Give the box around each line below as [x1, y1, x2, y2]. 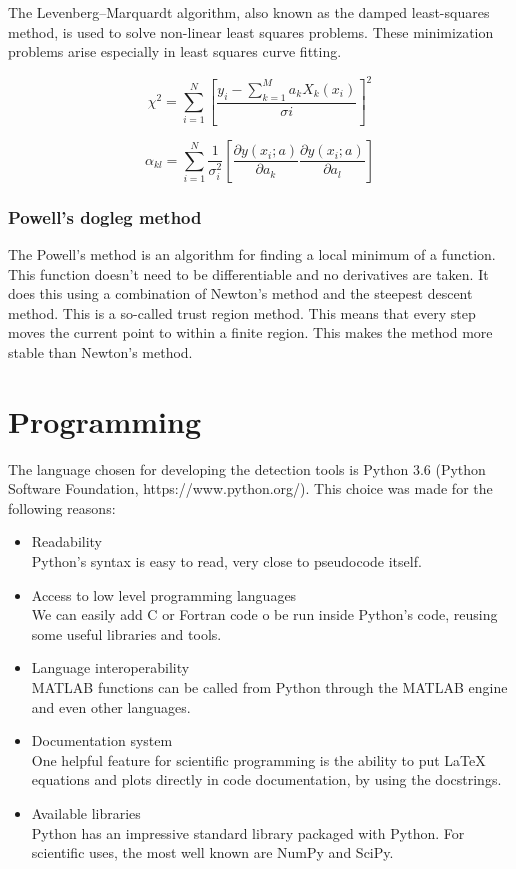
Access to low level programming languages [31, 584, 297, 605]
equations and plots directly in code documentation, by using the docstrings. [31, 769, 502, 790]
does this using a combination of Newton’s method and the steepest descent [8, 283, 473, 304]
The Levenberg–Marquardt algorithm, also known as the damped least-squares [8, 2, 490, 22]
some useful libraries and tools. [31, 623, 222, 644]
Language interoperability [31, 657, 190, 678]
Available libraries [31, 802, 141, 823]
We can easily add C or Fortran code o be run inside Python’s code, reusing [31, 604, 498, 625]
